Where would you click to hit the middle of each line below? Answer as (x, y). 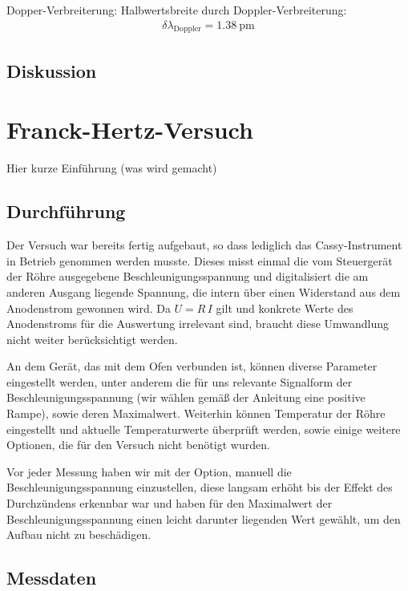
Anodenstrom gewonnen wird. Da (89, 308)
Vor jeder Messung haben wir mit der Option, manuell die (149, 471)
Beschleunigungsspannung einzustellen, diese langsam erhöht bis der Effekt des (200, 487)
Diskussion (52, 70)
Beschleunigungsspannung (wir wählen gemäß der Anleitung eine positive (186, 397)
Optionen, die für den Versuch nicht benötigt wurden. (138, 445)
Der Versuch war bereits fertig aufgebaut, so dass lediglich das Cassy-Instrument (204, 245)
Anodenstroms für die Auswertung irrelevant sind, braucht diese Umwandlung (198, 324)
